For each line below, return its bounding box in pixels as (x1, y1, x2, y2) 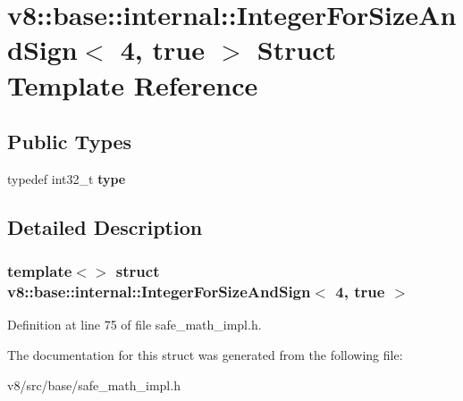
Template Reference (7, 66, 258, 103)
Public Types (7, 128, 132, 155)
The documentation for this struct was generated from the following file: (7, 346, 403, 364)
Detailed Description (7, 213, 203, 240)
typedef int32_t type (7, 169, 126, 188)
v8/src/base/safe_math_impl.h (7, 375, 181, 394)
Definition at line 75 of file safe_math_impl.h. (7, 315, 262, 334)
